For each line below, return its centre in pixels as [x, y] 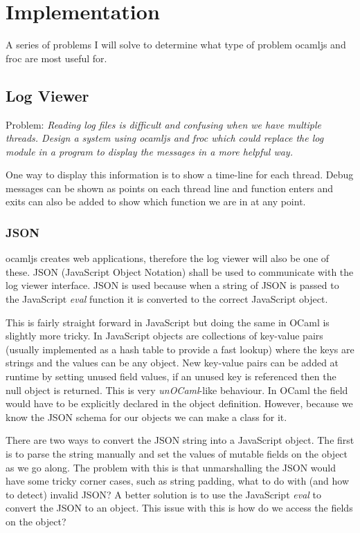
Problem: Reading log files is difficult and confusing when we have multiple [163, 124]
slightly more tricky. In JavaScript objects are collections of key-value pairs [164, 336]
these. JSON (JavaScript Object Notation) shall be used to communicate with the [180, 271]
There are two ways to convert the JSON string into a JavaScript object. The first [180, 440]
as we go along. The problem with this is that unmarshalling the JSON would [171, 467]
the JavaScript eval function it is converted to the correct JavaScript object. [167, 299]
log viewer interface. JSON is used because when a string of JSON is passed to [172, 285]
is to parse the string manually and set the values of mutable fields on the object [177, 454]
